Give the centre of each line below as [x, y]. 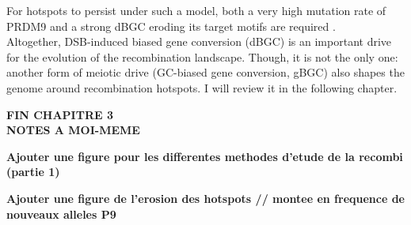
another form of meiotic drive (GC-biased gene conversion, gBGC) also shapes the [205, 72]
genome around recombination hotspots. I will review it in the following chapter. [202, 87]
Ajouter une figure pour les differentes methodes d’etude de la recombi [205, 156]
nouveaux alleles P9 [61, 214]
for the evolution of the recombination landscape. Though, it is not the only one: [202, 56]
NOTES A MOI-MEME [73, 130]
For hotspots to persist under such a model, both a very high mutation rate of [196, 10]
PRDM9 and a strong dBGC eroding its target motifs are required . [171, 26]
